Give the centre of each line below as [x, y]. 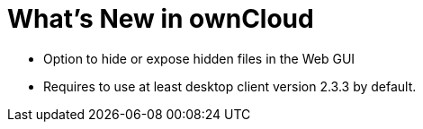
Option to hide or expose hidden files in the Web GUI [199, 58]
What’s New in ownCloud [161, 19]
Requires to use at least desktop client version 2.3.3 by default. [230, 86]
